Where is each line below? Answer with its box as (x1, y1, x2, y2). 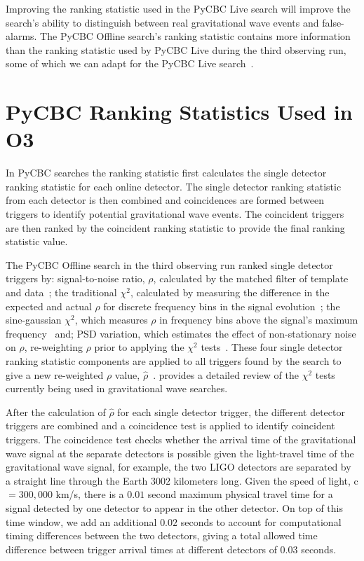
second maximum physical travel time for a (147, 487, 333, 501)
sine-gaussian (6, 312, 62, 327)
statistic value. (6, 234, 68, 249)
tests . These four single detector (201, 340, 343, 354)
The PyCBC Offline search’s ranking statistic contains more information (40, 29, 351, 43)
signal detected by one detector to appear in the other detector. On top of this (6, 500, 343, 515)
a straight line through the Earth (6, 473, 148, 487)
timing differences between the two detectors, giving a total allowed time (6, 528, 318, 543)
